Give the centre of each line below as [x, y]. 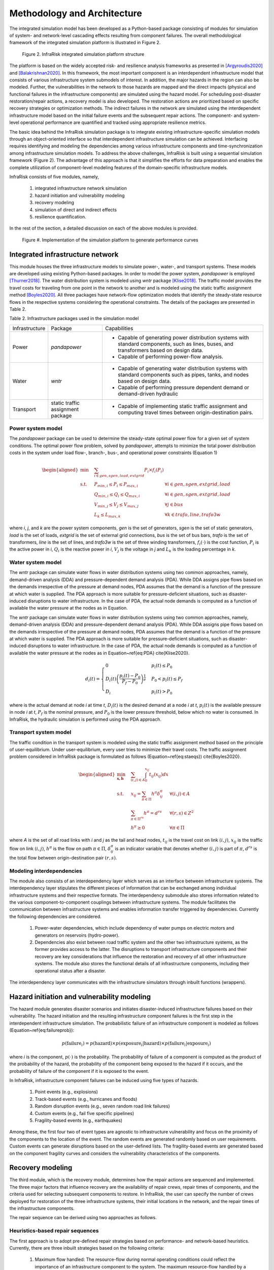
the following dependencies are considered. [55, 916]
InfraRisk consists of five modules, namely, [54, 177]
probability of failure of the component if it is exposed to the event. [79, 1071]
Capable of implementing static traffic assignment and [182, 406]
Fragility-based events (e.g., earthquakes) [79, 1120]
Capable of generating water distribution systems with [182, 368]
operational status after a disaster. [70, 971]
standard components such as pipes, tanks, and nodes [183, 374]
